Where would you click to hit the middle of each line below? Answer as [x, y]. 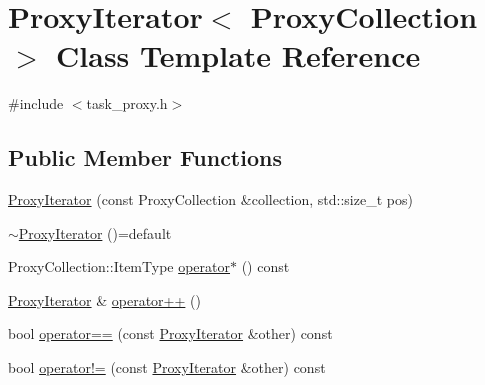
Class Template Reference [238, 55]
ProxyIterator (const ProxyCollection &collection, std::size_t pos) [210, 199]
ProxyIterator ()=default [95, 232]
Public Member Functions [145, 157]
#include [36, 103]
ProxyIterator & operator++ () [104, 299]
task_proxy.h [127, 103]
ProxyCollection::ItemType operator [119, 266]
